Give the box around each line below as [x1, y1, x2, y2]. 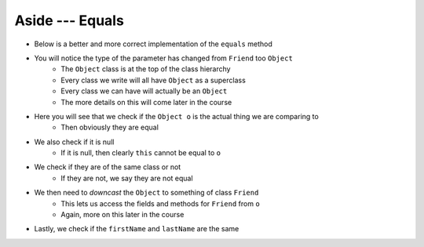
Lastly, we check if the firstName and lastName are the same [34, 224, 239, 234]
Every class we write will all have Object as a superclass [60, 75, 247, 85]
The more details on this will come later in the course [60, 97, 232, 107]
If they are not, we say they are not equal [60, 173, 193, 183]
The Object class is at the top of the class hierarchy [60, 64, 231, 74]
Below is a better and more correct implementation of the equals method [34, 39, 272, 49]
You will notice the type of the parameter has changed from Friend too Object [34, 53, 294, 63]
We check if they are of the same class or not [34, 162, 181, 172]
